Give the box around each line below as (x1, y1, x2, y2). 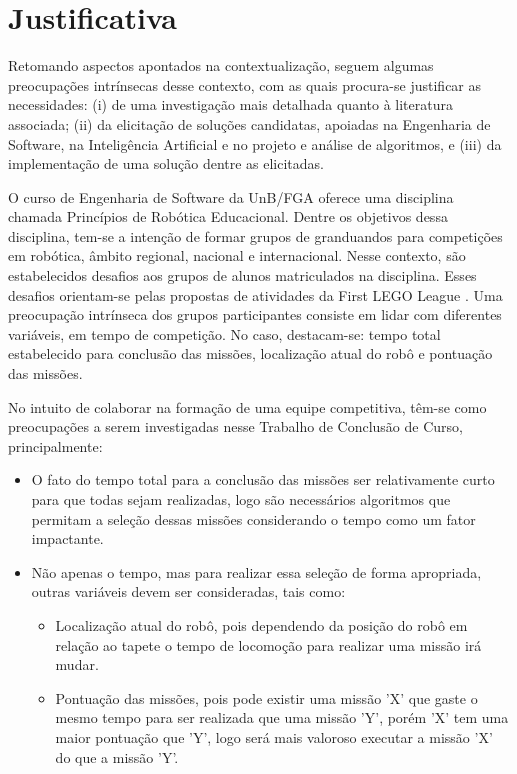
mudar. (55, 654, 99, 675)
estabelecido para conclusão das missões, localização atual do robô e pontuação (8, 343, 493, 364)
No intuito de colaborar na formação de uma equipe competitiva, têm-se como (8, 396, 487, 417)
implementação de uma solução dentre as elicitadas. (8, 153, 325, 174)
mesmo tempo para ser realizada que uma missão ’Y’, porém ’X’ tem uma (55, 707, 509, 728)
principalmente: (8, 435, 103, 456)
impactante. (31, 528, 104, 549)
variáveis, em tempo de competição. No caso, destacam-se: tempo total (8, 323, 441, 344)
